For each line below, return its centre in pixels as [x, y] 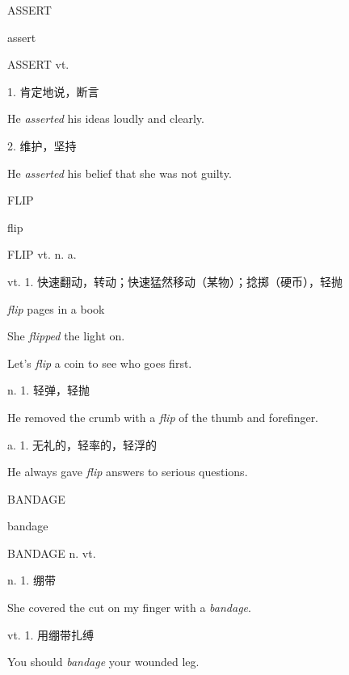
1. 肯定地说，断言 [53, 91]
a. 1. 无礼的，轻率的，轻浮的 [82, 444]
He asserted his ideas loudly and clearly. [106, 118]
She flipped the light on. [66, 336]
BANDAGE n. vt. [52, 553]
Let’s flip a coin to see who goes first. [100, 363]
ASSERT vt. [38, 64]
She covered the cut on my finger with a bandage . [129, 607]
